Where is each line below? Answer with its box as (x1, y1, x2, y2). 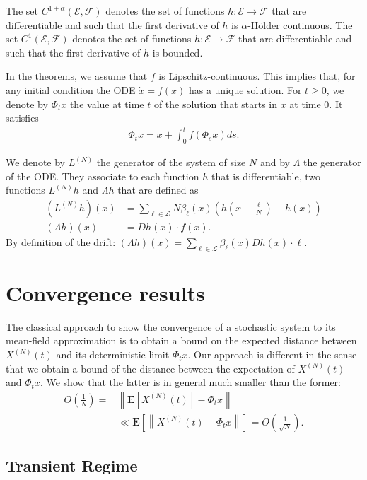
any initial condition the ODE (6, 82, 136, 97)
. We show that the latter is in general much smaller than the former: (40, 375, 341, 390)
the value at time (69, 96, 144, 111)
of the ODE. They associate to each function (6, 168, 199, 183)
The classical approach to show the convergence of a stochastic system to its (6, 319, 336, 334)
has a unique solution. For (188, 82, 302, 97)
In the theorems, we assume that (6, 69, 148, 83)
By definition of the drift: (6, 234, 116, 249)
